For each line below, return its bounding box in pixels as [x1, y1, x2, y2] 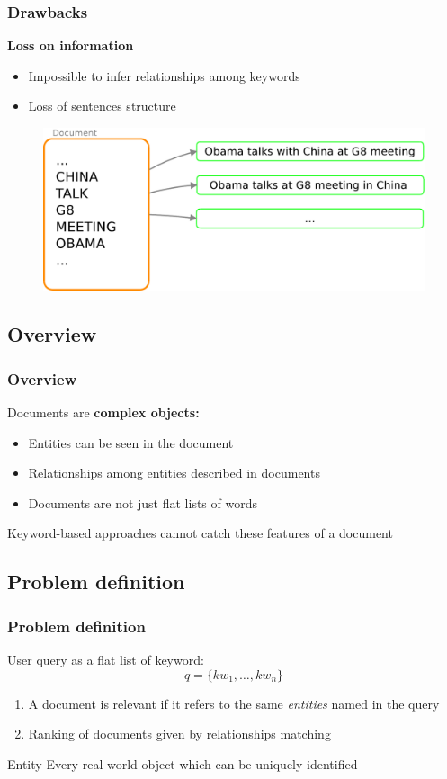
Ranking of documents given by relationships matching [28, 724, 331, 743]
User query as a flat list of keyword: [7, 649, 204, 668]
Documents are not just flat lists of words [28, 493, 257, 512]
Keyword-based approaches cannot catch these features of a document [7, 524, 393, 542]
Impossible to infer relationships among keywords [28, 66, 300, 85]
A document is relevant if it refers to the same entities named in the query [28, 694, 440, 712]
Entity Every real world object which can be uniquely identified [7, 754, 358, 773]
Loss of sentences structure [28, 96, 176, 115]
